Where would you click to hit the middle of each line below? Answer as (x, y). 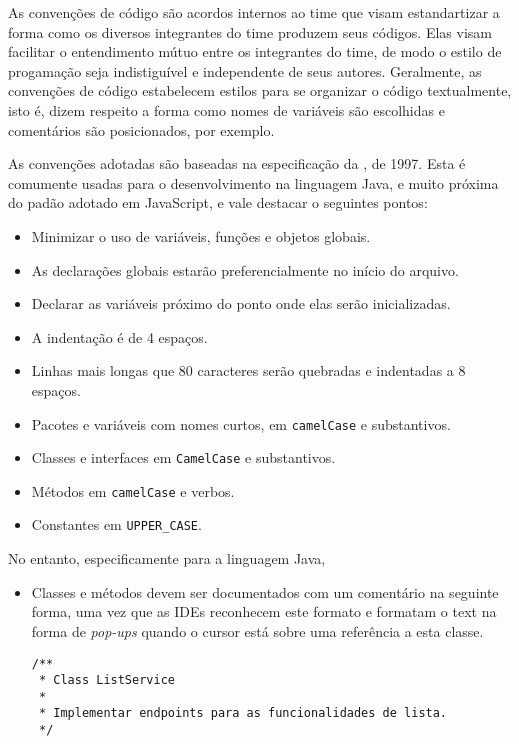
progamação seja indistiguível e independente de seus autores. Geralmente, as (245, 70)
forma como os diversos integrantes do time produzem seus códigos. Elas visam (250, 31)
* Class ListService (106, 680)
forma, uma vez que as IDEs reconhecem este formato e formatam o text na (264, 611)
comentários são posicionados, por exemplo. (141, 129)
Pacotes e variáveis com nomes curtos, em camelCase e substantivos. (241, 423)
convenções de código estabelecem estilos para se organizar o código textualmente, (260, 90)
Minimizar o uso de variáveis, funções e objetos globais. (201, 235)
